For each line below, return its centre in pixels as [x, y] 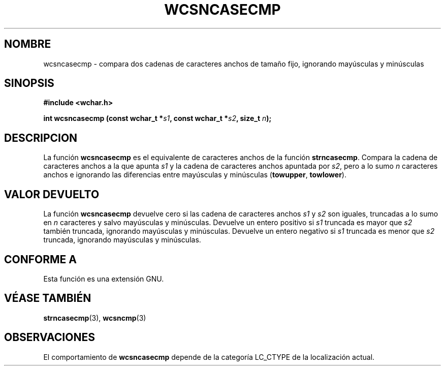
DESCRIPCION [41, 138]
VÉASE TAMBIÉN [48, 298]
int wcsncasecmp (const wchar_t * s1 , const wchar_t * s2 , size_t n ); [157, 118]
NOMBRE [28, 44]
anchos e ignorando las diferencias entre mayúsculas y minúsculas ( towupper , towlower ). [195, 175]
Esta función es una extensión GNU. [104, 279]
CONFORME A [40, 259]
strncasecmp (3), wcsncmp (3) [95, 318]
